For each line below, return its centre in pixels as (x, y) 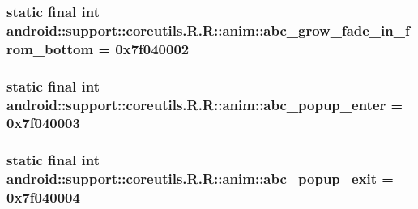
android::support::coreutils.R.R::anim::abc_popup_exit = (200, 179)
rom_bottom (50, 48)
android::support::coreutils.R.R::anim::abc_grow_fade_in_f (208, 30)
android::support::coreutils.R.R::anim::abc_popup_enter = (205, 104)
